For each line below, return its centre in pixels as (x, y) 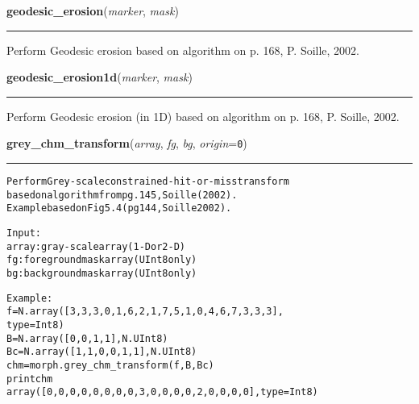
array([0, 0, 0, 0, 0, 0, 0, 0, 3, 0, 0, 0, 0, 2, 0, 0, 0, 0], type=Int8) (162, 392)
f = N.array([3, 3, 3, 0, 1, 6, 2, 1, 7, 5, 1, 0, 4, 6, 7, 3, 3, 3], (145, 312)
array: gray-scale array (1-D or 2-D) (96, 246)
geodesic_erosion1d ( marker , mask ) (100, 77)
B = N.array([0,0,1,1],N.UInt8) (87, 338)
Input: (24, 233)
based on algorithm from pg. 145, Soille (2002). (122, 195)
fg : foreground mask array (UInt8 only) (102, 260)
